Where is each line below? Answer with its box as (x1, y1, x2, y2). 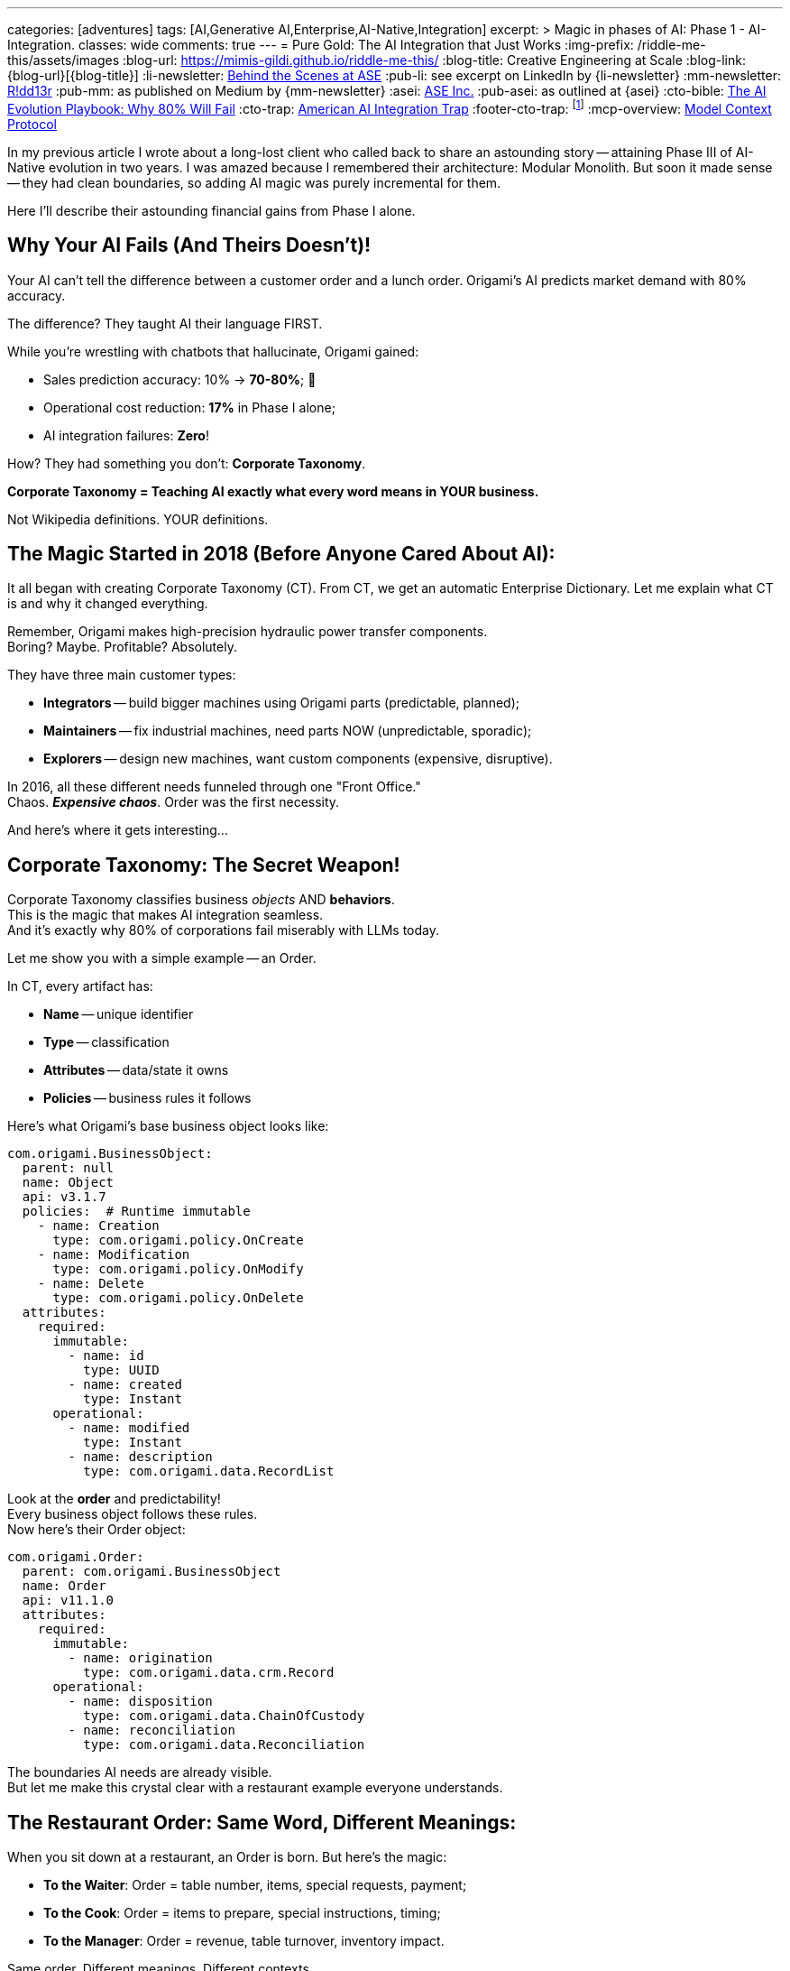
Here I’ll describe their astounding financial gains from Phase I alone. (7, 202, 416, 218)
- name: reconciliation (68, 1723, 235, 1738)
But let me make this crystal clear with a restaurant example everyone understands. (7, 1780, 503, 1796)
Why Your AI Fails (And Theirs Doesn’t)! (7, 234, 372, 257)
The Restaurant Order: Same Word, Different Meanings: (7, 1810, 517, 1834)
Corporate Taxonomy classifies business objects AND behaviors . (7, 892, 395, 908)
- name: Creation (37, 1218, 160, 1234)
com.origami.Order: (7, 1550, 144, 1565)
